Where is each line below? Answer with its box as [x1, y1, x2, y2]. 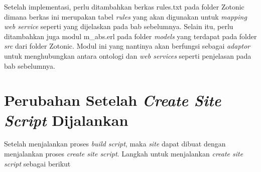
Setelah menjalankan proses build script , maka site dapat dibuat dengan [4, 138, 226, 149]
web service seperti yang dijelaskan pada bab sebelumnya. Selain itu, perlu [4, 21, 233, 32]
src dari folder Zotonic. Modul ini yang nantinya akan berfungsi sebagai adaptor [4, 41, 250, 51]
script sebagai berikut [4, 158, 71, 168]
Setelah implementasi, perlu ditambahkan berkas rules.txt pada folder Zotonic [4, 2, 244, 12]
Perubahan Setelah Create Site [4, 90, 221, 111]
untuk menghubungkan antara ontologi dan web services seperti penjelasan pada [4, 50, 251, 61]
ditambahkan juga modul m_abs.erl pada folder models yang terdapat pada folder [4, 31, 257, 41]
